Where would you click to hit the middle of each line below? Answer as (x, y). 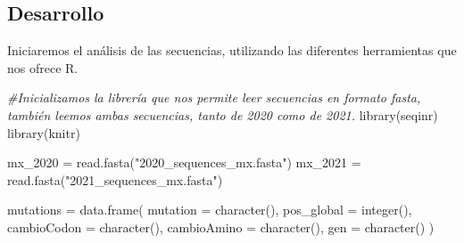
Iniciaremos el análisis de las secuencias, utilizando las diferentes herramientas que (232, 50)
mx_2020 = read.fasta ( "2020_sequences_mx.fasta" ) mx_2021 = (184, 162)
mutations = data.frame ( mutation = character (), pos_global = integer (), (210, 210)
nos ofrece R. (43, 67)
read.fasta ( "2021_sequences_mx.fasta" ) (115, 179)
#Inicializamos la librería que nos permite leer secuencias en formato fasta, (214, 97)
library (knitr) (44, 132)
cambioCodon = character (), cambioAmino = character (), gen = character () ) (221, 227)
